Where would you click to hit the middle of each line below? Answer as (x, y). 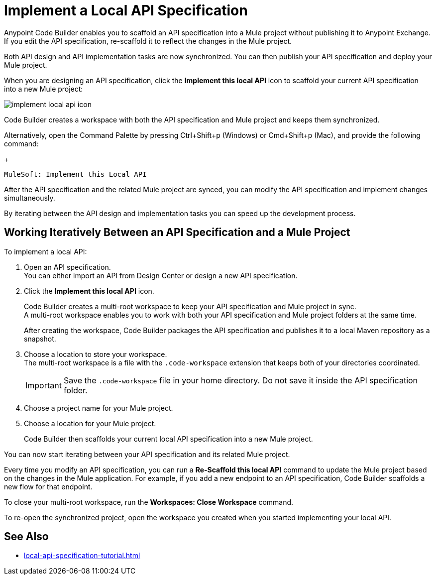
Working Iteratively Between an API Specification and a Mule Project (177, 232)
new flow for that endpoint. (48, 486)
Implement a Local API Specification (126, 10)
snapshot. (40, 339)
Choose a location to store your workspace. (96, 354)
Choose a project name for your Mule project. (99, 408)
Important (44, 385)
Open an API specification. (67, 267)
